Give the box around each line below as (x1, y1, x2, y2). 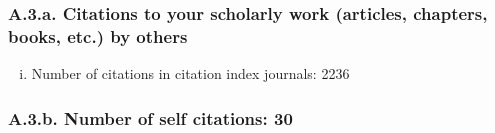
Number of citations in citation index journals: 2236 (31, 63, 350, 84)
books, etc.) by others (8, 23, 188, 48)
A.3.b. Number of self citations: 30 (8, 105, 293, 130)
